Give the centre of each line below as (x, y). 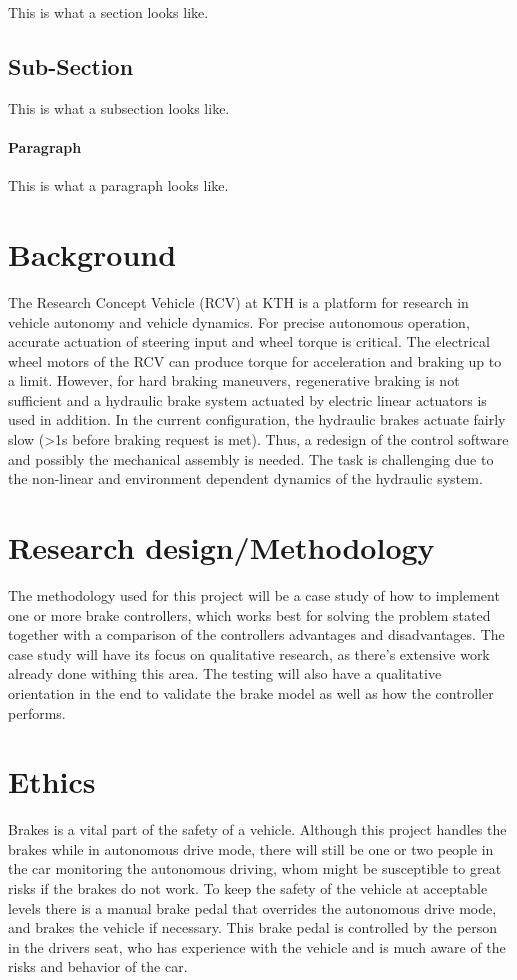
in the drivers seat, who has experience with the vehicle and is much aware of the (257, 946)
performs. (37, 712)
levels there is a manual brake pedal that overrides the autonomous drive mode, (252, 907)
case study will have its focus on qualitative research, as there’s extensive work (249, 653)
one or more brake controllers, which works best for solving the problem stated (249, 614)
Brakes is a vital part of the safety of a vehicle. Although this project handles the (257, 829)
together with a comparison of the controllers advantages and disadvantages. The (256, 634)
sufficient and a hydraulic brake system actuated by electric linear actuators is (247, 399)
